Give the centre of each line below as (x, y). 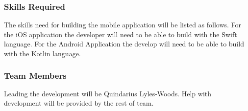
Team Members (35, 75)
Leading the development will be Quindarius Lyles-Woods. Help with (108, 93)
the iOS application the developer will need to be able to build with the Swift (121, 34)
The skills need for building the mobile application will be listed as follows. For (123, 25)
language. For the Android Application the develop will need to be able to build (124, 44)
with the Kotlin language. (42, 53)
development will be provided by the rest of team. (79, 103)
